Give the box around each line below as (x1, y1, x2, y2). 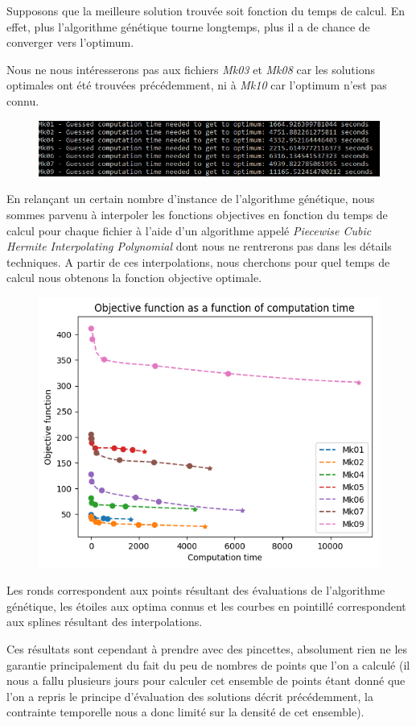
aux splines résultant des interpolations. (6, 613, 203, 630)
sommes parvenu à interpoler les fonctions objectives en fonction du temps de (6, 206, 388, 223)
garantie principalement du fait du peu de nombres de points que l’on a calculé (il (6, 656, 410, 673)
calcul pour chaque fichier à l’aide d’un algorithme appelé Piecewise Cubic (6, 222, 372, 239)
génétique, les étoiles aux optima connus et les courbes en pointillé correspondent (6, 597, 406, 614)
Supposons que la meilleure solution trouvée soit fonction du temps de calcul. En (6, 2, 405, 19)
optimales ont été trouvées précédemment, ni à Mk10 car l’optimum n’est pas (6, 77, 387, 93)
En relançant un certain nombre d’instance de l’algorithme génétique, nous (6, 190, 375, 207)
